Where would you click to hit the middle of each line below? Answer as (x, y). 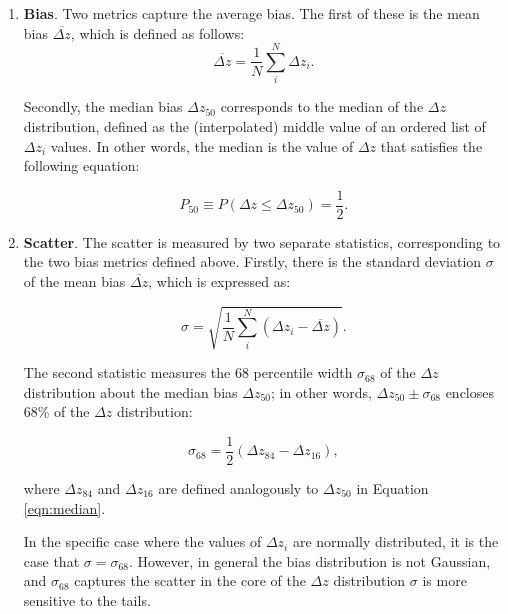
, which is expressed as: (219, 280)
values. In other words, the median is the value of (202, 145)
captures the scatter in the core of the (190, 580)
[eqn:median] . (64, 507)
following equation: (81, 165)
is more (444, 580)
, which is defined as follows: (157, 32)
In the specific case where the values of (142, 541)
